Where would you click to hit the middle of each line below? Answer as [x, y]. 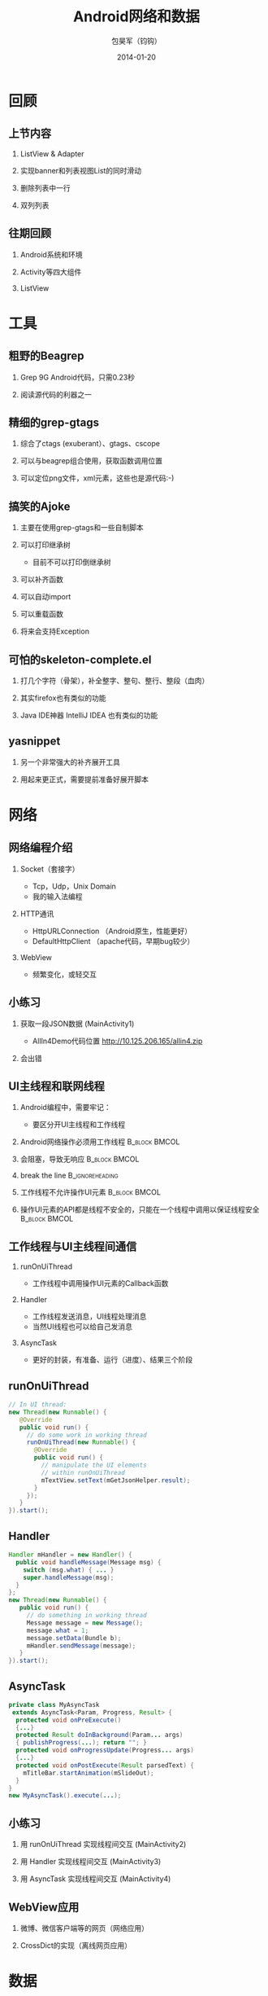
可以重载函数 [41, 614]
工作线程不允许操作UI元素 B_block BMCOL [90, 1192]
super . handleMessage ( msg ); [69, 1577]
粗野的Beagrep [46, 356]
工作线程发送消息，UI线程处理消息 [89, 1317]
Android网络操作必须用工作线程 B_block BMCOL [100, 1142]
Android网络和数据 [136, 17]
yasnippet [35, 741]
